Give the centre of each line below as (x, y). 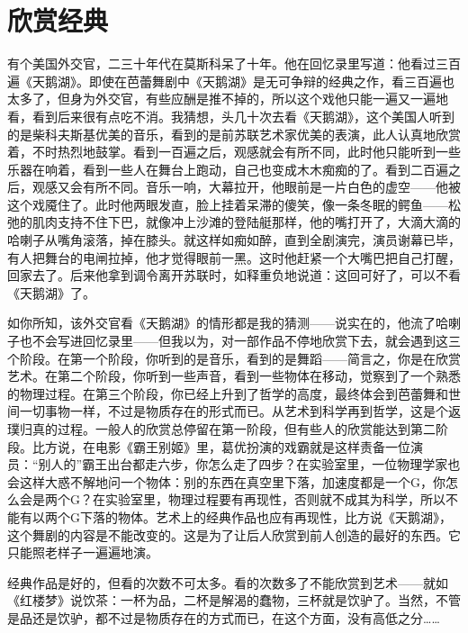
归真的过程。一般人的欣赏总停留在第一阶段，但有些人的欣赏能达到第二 (227, 429)
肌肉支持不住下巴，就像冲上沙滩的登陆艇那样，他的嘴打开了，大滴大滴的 (246, 222)
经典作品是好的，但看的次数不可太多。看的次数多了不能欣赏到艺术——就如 (228, 582)
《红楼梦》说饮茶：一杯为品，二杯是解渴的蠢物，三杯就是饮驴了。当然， (221, 600)
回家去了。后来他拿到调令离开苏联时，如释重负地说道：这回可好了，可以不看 (234, 275)
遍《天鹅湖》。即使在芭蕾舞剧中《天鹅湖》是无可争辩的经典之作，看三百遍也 (231, 81)
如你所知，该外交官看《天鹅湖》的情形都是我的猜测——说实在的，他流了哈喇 (234, 323)
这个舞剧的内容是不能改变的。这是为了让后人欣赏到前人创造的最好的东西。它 (234, 534)
